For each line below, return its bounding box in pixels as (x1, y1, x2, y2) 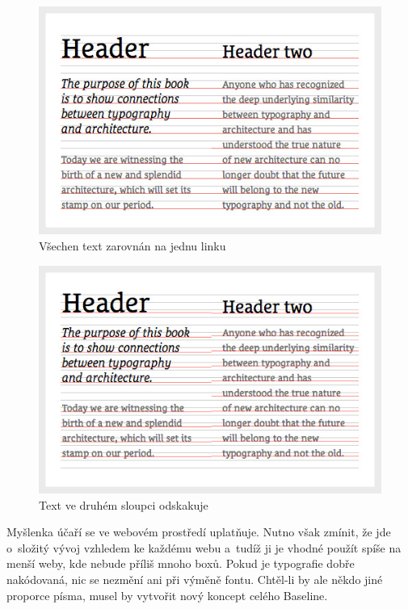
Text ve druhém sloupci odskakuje (39, 496, 208, 513)
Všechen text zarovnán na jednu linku (39, 237, 226, 254)
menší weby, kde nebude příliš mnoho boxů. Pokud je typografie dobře (6, 555, 355, 572)
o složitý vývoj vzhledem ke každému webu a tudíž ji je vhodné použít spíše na (6, 539, 402, 556)
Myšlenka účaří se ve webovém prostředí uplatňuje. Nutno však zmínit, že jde (6, 523, 391, 540)
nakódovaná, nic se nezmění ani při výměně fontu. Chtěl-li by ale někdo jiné (6, 570, 383, 587)
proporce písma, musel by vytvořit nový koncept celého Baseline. (6, 586, 328, 603)
